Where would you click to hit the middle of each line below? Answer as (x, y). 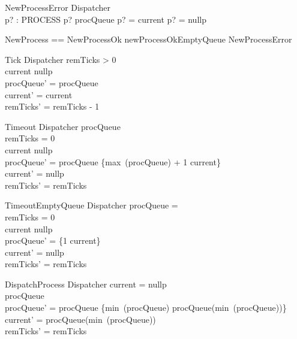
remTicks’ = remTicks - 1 (52, 106)
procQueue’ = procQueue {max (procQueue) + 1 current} (113, 161)
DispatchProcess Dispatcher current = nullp (86, 284)
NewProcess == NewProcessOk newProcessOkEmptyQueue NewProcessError (148, 39)
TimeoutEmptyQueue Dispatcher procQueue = (91, 205)
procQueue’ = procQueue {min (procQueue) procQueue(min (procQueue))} (146, 308)
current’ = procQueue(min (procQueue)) (80, 319)
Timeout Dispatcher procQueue (63, 126)
